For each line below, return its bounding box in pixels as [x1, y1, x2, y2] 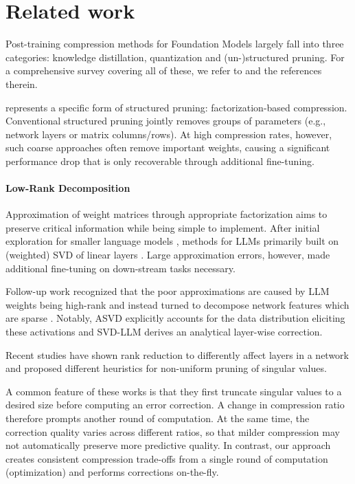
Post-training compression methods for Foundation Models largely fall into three [5, 36, 344, 51]
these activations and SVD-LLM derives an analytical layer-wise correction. [5, 324, 323, 339]
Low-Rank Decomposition [5, 181, 130, 195]
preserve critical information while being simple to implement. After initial [5, 220, 320, 234]
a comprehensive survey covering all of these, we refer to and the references [5, 63, 322, 78]
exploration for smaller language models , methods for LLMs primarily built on [5, 234, 339, 248]
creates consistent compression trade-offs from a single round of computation [5, 451, 328, 465]
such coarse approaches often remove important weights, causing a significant [5, 140, 330, 155]
